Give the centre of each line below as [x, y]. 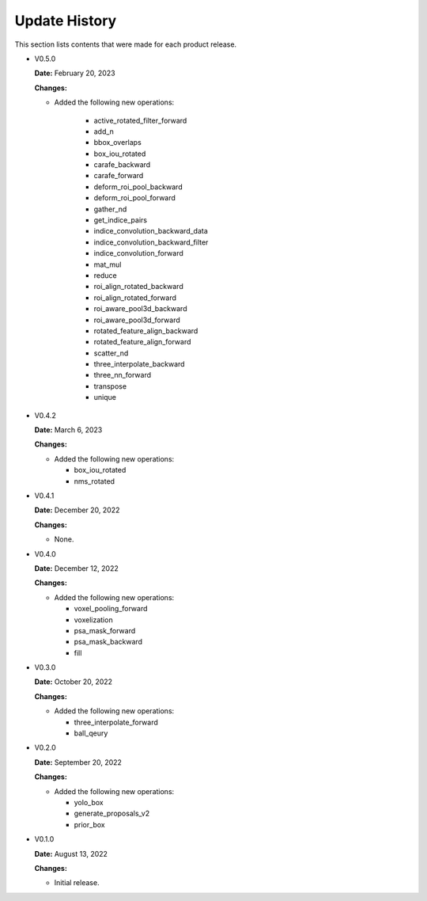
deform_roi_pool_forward [134, 198]
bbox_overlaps [117, 143]
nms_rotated [94, 481]
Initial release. [77, 883]
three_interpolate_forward [116, 722]
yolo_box [89, 802]
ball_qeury [91, 733]
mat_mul [108, 264]
